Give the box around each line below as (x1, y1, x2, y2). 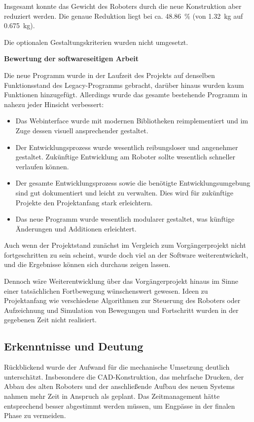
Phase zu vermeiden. (4, 410, 66, 421)
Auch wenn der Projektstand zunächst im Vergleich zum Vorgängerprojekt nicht (4, 240, 246, 250)
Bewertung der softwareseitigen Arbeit (4, 53, 139, 64)
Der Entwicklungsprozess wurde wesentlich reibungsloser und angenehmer (15, 142, 238, 152)
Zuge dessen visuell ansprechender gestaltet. (15, 125, 148, 135)
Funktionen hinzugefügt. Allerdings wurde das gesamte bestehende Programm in (4, 89, 248, 100)
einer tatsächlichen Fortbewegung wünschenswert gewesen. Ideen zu (4, 285, 208, 296)
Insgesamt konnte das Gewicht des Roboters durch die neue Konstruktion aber (4, 1, 242, 11)
